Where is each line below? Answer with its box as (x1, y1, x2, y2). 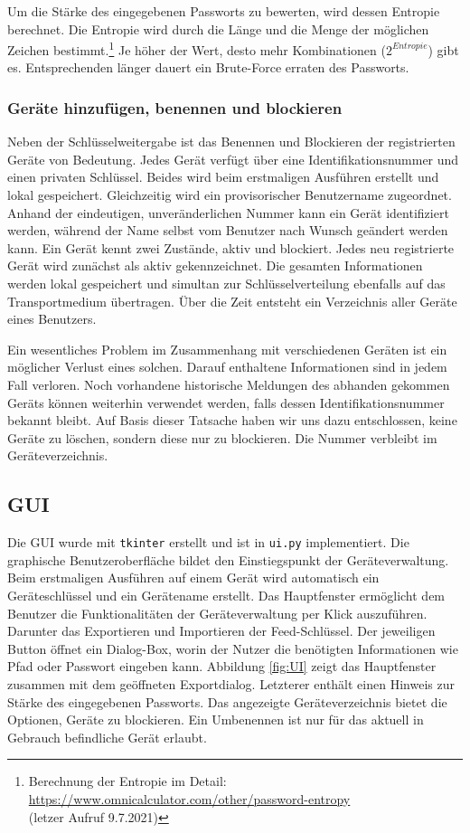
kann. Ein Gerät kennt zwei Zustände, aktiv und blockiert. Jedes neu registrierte (7, 238, 455, 257)
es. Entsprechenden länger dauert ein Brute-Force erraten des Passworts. (7, 58, 409, 77)
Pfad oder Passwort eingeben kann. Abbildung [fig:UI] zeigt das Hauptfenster (7, 657, 437, 676)
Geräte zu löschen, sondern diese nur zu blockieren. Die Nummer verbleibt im (7, 428, 437, 447)
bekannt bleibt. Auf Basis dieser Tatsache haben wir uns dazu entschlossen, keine (7, 411, 457, 430)
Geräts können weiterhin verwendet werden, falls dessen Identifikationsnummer (7, 393, 445, 412)
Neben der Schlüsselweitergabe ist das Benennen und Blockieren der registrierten (7, 132, 456, 151)
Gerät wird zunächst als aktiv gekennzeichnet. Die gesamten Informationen (7, 256, 423, 275)
